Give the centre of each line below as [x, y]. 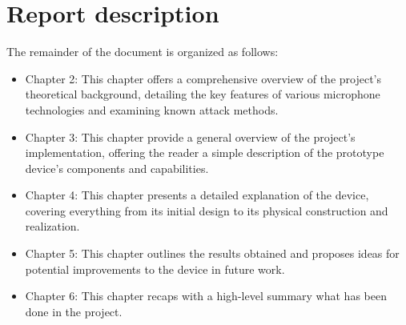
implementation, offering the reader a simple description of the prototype [205, 152]
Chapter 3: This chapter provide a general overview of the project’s [190, 136]
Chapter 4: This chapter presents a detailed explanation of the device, [197, 195]
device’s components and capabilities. [117, 168]
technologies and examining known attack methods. [152, 109]
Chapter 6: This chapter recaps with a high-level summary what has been [206, 296]
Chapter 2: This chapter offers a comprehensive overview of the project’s [203, 78]
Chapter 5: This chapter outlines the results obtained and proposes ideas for [212, 253]
